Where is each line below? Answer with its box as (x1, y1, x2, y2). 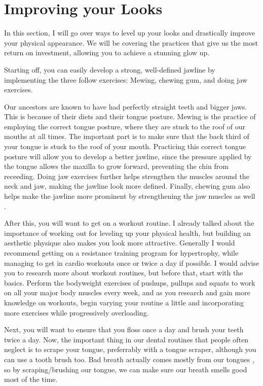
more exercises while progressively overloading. (4, 307, 149, 318)
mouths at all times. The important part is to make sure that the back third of (4, 131, 249, 142)
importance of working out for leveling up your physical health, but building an (4, 227, 251, 238)
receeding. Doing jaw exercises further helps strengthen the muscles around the (4, 170, 249, 181)
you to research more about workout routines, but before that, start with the (4, 267, 243, 278)
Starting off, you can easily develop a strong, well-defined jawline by (4, 64, 215, 75)
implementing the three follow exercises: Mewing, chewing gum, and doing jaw (4, 74, 248, 85)
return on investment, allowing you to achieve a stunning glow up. (4, 47, 210, 58)
